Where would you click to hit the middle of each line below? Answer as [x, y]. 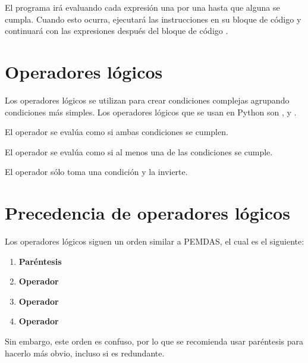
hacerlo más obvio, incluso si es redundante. [85, 353]
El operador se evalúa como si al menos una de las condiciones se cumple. [139, 151]
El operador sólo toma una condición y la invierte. [96, 172]
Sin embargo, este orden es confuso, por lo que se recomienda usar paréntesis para [154, 341]
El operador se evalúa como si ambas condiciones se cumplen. [117, 132]
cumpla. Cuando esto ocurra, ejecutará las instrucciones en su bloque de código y [153, 19]
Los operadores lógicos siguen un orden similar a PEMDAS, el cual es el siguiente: [155, 241]
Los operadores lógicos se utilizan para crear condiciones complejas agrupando [147, 100]
